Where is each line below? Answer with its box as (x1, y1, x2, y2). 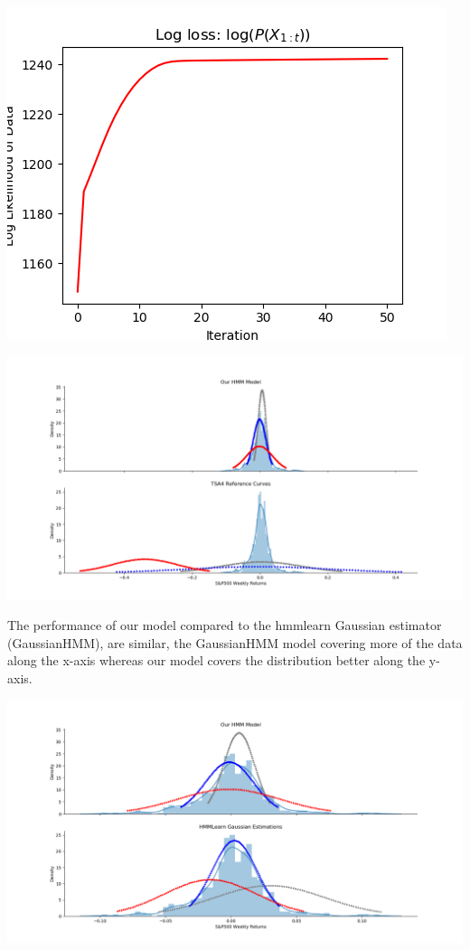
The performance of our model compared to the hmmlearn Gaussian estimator (7, 615, 442, 634)
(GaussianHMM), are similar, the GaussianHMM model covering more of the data (7, 633, 463, 652)
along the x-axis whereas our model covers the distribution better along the (7, 651, 426, 670)
